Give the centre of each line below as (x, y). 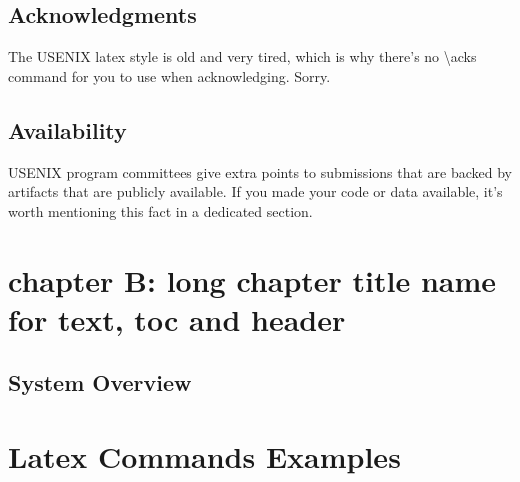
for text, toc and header (177, 318)
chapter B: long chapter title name (252, 279)
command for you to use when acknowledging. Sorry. (169, 75)
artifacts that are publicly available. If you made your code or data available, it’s (255, 191)
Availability (67, 129)
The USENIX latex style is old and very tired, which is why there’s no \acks (242, 56)
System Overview (100, 382)
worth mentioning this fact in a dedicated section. (160, 210)
